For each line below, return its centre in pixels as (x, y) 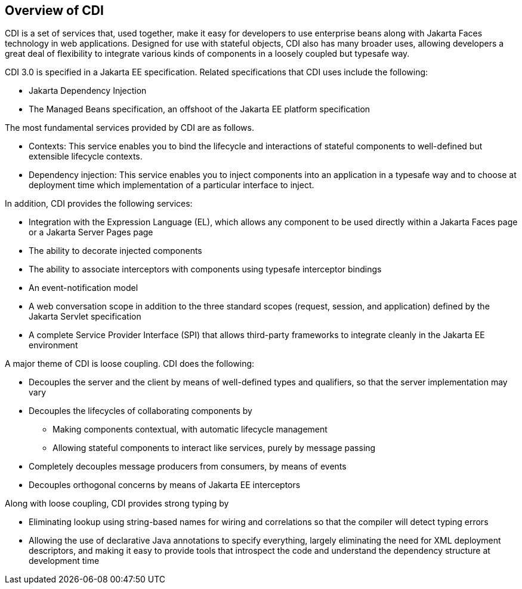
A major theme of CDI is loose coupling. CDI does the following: (130, 364)
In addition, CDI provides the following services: (99, 204)
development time (64, 561)
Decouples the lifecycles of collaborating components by (140, 411)
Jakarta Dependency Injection (88, 91)
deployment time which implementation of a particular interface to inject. (172, 185)
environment (53, 345)
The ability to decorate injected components (115, 251)
